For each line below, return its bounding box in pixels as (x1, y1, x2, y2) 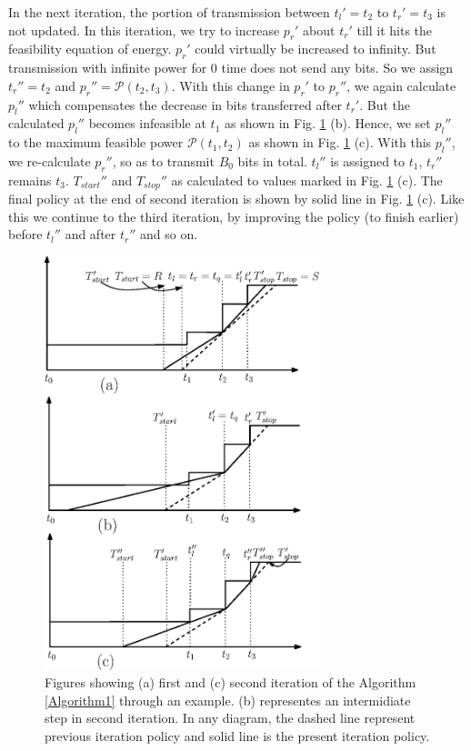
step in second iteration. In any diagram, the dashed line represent (45, 708, 416, 727)
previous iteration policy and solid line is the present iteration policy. (45, 726, 430, 746)
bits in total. (237, 151, 307, 170)
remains (8, 170, 52, 189)
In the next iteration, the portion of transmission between (8, 3, 330, 21)
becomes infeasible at (88, 114, 206, 133)
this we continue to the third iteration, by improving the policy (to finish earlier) (8, 206, 459, 225)
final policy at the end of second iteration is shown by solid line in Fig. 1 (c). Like (8, 189, 465, 208)
